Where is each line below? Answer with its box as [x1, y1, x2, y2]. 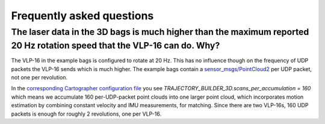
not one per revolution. [11, 74, 68, 81]
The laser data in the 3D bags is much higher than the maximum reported [11, 26, 309, 37]
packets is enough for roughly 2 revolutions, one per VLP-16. [11, 110, 162, 117]
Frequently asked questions [11, 9, 154, 22]
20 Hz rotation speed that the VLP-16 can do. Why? [11, 40, 220, 51]
